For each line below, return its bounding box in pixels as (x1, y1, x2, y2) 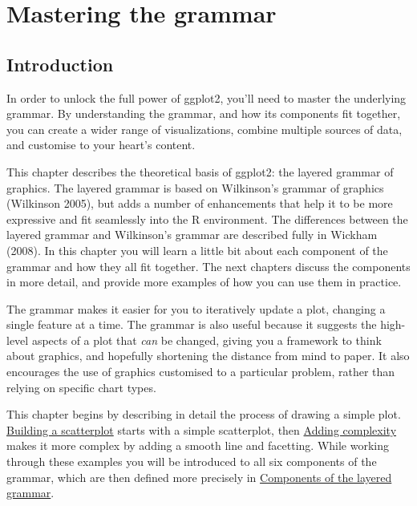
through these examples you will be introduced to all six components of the (6, 453, 377, 470)
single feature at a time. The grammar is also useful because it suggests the (6, 316, 377, 333)
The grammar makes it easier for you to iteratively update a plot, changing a (6, 300, 386, 317)
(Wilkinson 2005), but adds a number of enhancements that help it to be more (6, 195, 393, 212)
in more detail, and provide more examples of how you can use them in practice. (6, 273, 402, 290)
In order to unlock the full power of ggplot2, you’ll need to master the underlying (6, 89, 407, 106)
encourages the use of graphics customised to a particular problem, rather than (6, 363, 395, 380)
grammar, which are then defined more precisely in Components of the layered (6, 468, 392, 485)
